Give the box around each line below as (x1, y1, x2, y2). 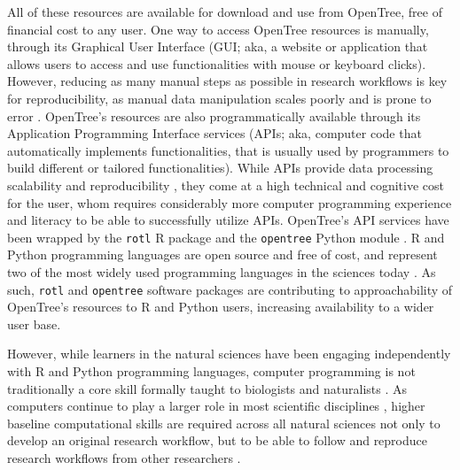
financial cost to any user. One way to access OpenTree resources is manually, (7, 19, 429, 38)
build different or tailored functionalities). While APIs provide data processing (7, 158, 433, 177)
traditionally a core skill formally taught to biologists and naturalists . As (7, 379, 408, 397)
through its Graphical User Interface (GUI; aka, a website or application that (7, 37, 428, 56)
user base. (7, 314, 61, 333)
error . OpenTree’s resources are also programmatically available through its (7, 106, 421, 125)
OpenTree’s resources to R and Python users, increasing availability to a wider (7, 297, 434, 316)
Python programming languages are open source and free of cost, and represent (7, 245, 438, 264)
